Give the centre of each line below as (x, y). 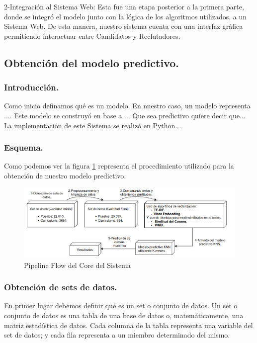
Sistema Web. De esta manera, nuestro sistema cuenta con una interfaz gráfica (124, 26)
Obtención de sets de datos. (61, 287)
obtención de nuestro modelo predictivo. (65, 175)
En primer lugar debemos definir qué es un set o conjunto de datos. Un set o (121, 305)
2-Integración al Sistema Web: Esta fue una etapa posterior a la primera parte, (124, 6)
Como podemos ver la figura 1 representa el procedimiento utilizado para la (119, 166)
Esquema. (24, 147)
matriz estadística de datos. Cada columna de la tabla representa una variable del (128, 325)
